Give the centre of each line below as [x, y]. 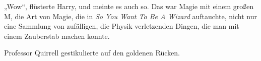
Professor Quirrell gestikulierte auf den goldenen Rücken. [92, 53]
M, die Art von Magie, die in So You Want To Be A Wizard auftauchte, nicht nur [130, 16]
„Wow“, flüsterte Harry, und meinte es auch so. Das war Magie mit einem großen [129, 6]
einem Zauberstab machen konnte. [57, 36]
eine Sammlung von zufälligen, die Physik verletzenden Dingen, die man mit [122, 26]
